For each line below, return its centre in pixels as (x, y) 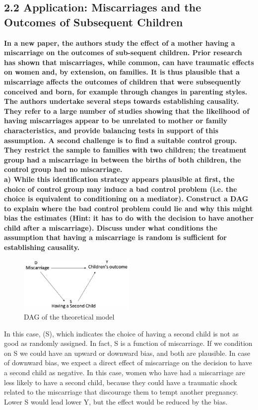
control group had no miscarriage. (63, 169)
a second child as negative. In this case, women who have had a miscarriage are (125, 372)
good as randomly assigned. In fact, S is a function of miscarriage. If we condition (128, 343)
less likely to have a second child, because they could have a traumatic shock (121, 382)
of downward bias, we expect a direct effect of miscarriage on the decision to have (128, 363)
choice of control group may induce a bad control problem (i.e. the (121, 189)
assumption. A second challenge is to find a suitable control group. (121, 140)
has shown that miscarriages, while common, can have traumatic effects (129, 62)
